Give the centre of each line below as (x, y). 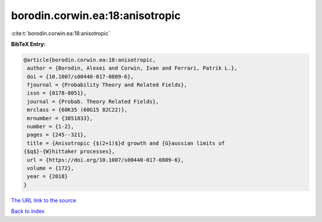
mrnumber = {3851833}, (60, 118)
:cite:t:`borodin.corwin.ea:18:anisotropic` (61, 33)
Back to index (28, 211)
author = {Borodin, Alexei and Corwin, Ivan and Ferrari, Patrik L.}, (132, 68)
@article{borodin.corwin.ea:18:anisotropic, (90, 60)
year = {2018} (47, 176)
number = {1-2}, (51, 127)
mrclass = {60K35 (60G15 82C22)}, (77, 110)
